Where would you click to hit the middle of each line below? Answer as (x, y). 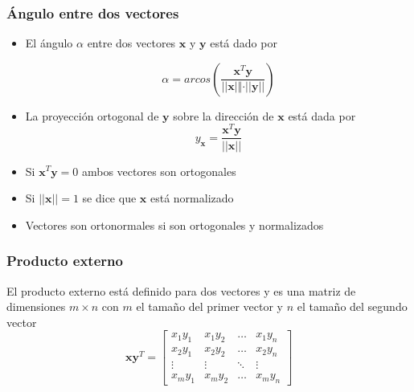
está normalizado (192, 198)
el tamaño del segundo (352, 306)
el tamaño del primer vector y (209, 306)
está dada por (322, 115)
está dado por (244, 43)
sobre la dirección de (223, 115)
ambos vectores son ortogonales (159, 171)
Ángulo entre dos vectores (93, 12)
